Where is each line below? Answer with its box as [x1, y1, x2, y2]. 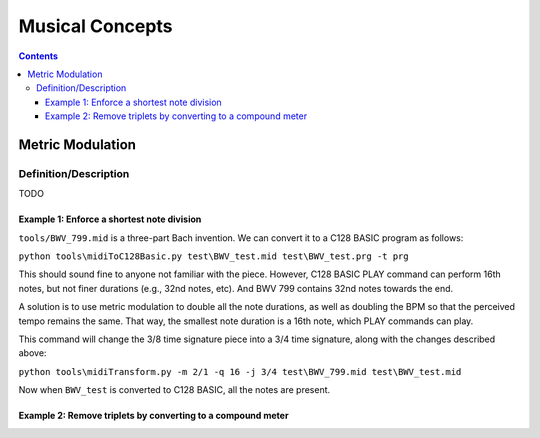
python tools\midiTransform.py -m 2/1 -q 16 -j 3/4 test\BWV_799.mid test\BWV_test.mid [18, 366, 462, 377]
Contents [18, 50, 59, 62]
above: [18, 347, 47, 359]
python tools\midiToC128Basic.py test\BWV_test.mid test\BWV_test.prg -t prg [18, 251, 409, 262]
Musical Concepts [18, 15, 173, 37]
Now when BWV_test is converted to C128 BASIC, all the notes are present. [18, 384, 331, 396]
